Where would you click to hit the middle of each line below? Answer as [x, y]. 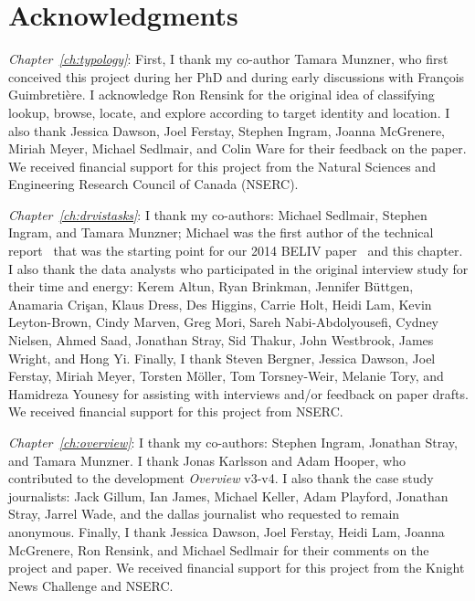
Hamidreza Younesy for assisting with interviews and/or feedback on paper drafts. [238, 393]
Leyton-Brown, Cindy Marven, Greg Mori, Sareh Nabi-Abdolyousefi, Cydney [223, 322]
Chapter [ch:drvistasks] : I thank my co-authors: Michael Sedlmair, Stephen [218, 214]
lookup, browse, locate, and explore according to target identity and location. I [229, 112]
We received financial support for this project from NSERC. [176, 411]
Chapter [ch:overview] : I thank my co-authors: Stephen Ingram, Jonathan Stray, [233, 442]
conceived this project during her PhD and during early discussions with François [237, 76]
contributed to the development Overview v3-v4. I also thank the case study [221, 478]
